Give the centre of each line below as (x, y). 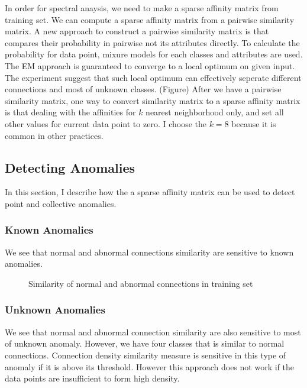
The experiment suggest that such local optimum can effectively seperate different (153, 77)
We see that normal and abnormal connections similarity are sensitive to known (149, 252)
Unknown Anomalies (55, 310)
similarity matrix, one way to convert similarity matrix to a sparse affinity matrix (153, 100)
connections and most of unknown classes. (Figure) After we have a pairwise (143, 89)
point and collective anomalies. (61, 203)
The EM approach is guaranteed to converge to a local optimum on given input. (150, 65)
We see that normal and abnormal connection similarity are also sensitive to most (153, 332)
